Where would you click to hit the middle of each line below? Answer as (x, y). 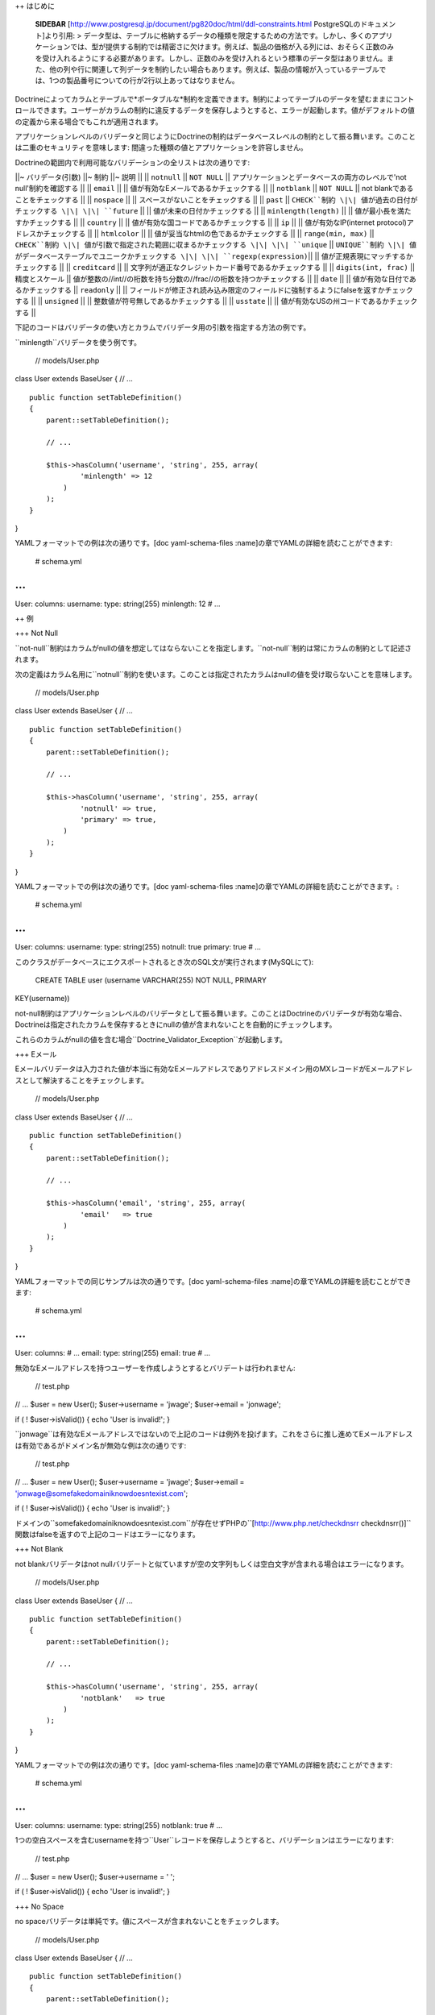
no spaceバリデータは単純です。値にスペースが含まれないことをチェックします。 (149, 1922)
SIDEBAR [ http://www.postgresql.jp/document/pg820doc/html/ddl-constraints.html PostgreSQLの (198, 24)
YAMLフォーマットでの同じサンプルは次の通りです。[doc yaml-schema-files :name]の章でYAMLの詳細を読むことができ (213, 1281)
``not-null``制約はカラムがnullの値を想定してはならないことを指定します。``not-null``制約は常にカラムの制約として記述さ (213, 648)
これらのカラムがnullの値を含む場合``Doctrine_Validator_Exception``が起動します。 (151, 1039)
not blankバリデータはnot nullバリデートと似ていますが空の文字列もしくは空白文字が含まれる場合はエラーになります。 (211, 1564)
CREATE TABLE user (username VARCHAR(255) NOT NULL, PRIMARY (151, 980)
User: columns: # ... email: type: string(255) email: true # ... (113, 1353)
